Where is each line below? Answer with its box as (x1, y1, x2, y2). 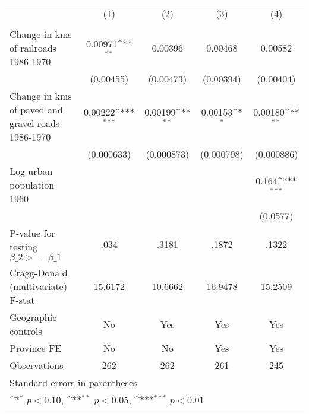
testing (10, 240, 38, 253)
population (10, 178, 55, 192)
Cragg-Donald (10, 266, 68, 279)
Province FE (10, 341, 62, 355)
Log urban (10, 164, 53, 178)
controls (10, 324, 42, 337)
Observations (10, 358, 64, 372)
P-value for (10, 226, 55, 240)
